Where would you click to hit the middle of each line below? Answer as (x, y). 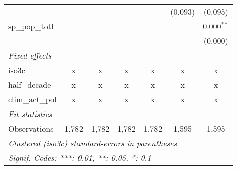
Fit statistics (30, 114)
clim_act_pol (32, 99)
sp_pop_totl (31, 26)
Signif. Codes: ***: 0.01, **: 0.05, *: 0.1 (80, 158)
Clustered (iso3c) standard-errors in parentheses (92, 143)
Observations (31, 128)
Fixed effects (30, 55)
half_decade (30, 84)
